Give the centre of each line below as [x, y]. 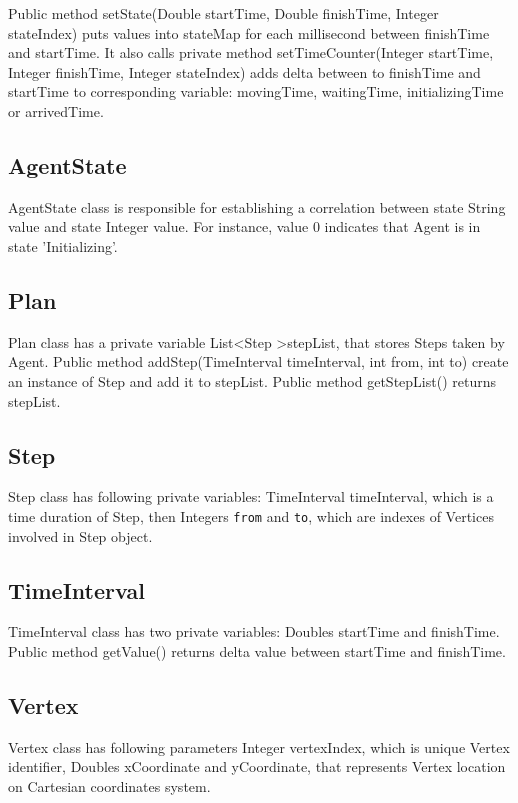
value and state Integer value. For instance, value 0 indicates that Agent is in [244, 226]
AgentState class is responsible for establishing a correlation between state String [257, 206]
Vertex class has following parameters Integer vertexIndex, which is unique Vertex [259, 746]
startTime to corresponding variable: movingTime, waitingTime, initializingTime [256, 91]
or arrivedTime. [56, 110]
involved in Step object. [80, 535]
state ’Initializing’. [63, 245]
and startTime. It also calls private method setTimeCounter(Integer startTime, [251, 52]
